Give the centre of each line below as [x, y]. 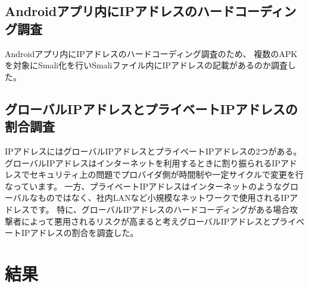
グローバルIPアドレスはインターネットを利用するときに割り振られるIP [143, 163]
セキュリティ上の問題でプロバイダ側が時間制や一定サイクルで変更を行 [166, 174]
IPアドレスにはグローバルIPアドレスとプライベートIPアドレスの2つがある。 [153, 151]
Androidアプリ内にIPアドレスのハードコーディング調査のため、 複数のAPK [151, 53]
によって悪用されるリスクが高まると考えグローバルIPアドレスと [146, 221]
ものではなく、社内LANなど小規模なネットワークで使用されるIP [164, 198]
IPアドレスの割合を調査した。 [80, 233]
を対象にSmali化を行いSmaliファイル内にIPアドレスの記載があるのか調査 [146, 65]
